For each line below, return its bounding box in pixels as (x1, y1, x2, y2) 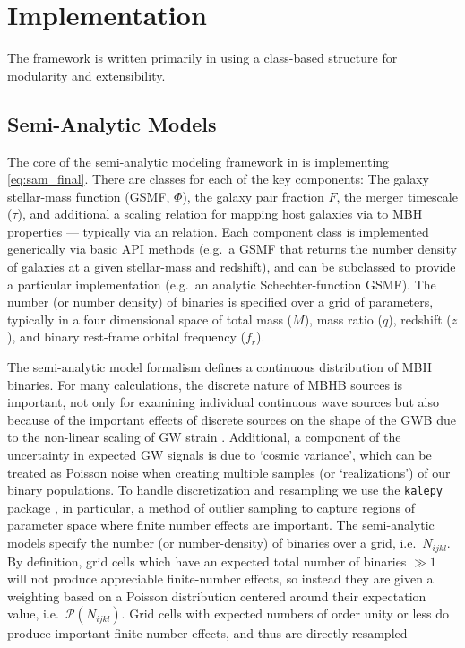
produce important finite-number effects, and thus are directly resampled (7, 624, 408, 643)
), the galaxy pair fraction (182, 186, 324, 205)
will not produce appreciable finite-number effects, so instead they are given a (7, 569, 434, 588)
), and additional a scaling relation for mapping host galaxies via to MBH (17, 204, 423, 223)
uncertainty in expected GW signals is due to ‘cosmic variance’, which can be (7, 445, 432, 464)
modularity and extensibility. (7, 65, 166, 84)
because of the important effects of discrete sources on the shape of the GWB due (7, 410, 456, 428)
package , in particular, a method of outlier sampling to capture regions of (7, 497, 415, 516)
